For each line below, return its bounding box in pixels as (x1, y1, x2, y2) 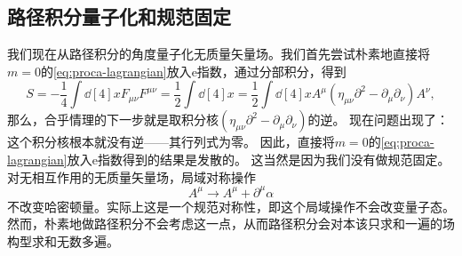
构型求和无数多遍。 (7, 231, 119, 250)
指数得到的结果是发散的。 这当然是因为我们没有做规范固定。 (97, 149, 450, 168)
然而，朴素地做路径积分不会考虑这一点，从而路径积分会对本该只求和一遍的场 (7, 214, 455, 233)
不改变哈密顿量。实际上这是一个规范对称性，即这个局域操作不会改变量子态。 (7, 196, 455, 215)
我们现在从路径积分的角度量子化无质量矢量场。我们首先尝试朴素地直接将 (7, 44, 430, 63)
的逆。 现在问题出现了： (307, 110, 450, 129)
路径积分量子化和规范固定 (7, 3, 231, 30)
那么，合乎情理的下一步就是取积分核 (7, 110, 219, 129)
